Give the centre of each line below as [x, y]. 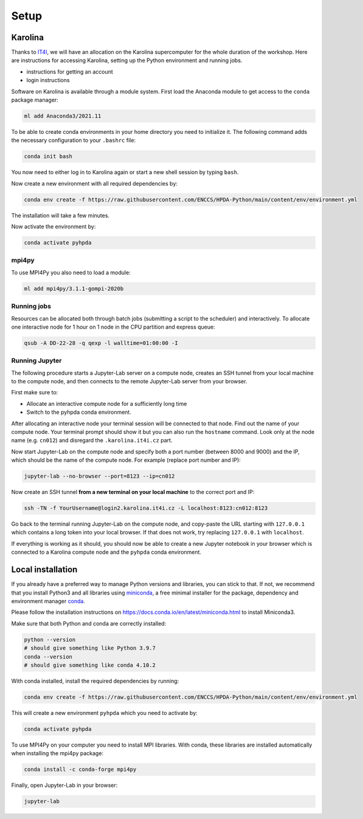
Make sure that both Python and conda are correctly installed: [89, 623]
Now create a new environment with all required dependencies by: [94, 183]
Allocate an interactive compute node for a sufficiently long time [107, 403]
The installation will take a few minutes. [60, 215]
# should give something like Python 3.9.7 [90, 648]
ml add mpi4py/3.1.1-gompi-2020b [74, 288]
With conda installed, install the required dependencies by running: [95, 681]
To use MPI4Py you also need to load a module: [71, 272]
